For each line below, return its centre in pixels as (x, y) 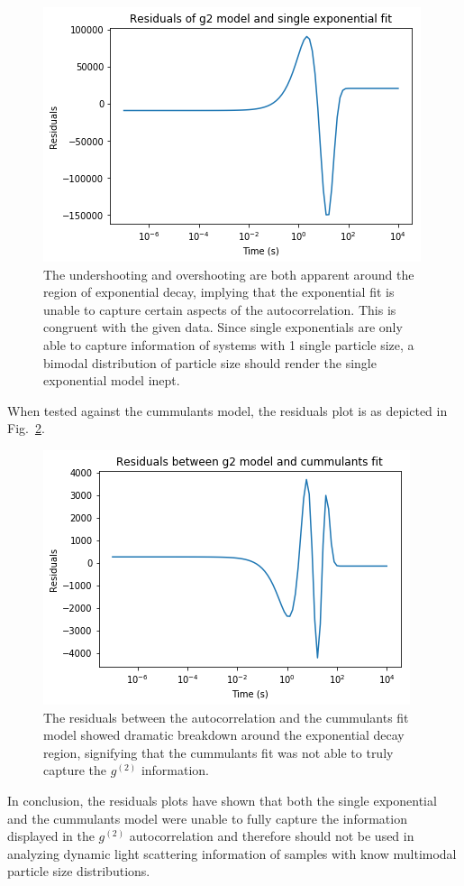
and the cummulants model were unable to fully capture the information (207, 818)
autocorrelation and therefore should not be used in (272, 836)
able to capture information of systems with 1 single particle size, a (229, 344)
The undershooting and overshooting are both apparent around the (229, 274)
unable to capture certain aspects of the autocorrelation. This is (220, 309)
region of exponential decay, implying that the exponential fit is (219, 292)
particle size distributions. (79, 871)
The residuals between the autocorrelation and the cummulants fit (226, 717)
